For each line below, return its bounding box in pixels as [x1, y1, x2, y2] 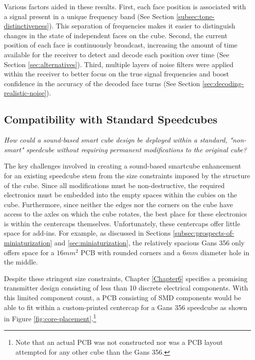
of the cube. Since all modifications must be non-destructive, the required [4, 180, 225, 190]
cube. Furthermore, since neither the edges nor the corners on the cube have [4, 199, 233, 209]
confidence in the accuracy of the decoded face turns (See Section [4, 78, 200, 88]
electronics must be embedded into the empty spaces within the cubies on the [4, 190, 237, 200]
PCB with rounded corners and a [80, 247, 180, 257]
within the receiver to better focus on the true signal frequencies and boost [4, 69, 229, 79]
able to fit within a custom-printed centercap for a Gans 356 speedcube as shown [4, 302, 248, 312]
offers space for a [4, 247, 54, 257]
